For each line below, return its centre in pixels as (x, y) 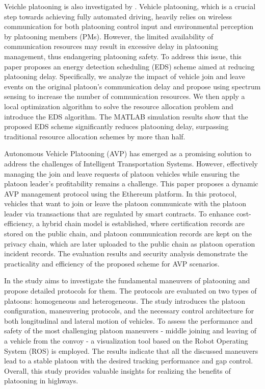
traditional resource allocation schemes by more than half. (95, 136)
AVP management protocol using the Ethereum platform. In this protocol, (121, 193)
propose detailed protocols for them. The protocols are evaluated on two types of (130, 291)
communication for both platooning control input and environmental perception (129, 26)
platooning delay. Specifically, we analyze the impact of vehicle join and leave (125, 76)
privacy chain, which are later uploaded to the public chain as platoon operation (130, 243)
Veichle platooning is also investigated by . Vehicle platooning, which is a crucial (130, 6)
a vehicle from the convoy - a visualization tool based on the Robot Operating (126, 341)
